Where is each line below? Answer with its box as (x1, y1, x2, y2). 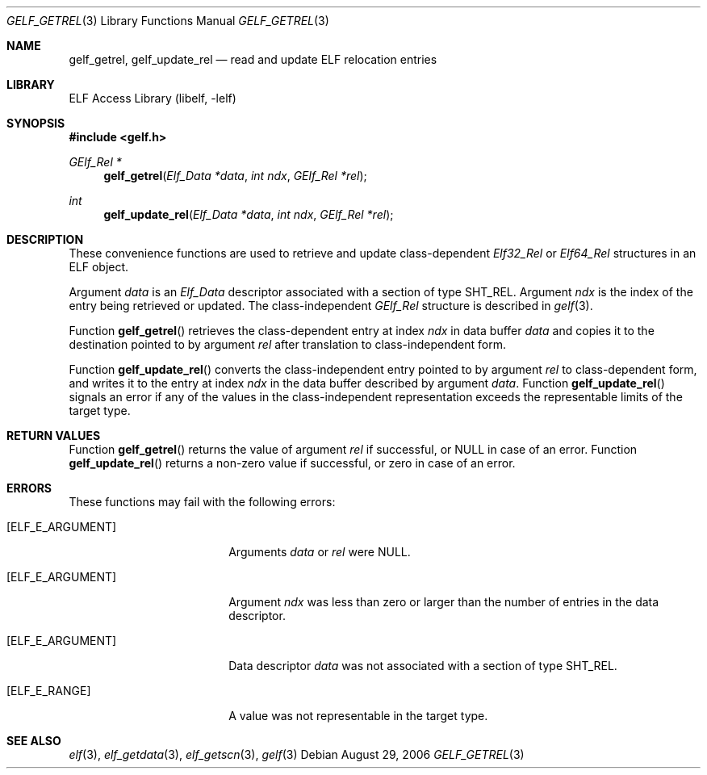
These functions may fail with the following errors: (69, 495, 336, 509)
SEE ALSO (6, 734, 61, 748)
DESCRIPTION (6, 232, 84, 246)
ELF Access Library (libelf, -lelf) (69, 91, 236, 105)
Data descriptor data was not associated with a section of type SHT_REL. (228, 659, 617, 672)
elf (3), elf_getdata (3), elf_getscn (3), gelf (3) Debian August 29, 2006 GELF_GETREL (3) (69, 748, 525, 761)
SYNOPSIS (6, 116, 65, 130)
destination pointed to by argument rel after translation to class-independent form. (69, 337, 506, 351)
